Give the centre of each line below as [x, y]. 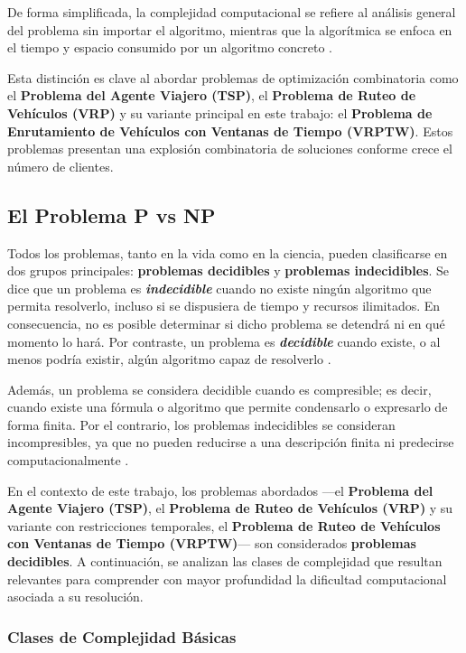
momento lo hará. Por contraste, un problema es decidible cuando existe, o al [224, 341]
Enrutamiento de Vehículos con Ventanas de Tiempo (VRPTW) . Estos [230, 131]
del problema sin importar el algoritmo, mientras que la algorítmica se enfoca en [230, 29]
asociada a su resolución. [75, 597]
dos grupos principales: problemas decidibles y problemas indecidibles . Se [228, 271]
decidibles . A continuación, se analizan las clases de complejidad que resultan [225, 561]
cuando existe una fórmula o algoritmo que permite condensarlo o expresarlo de [228, 407]
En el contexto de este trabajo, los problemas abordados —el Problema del [220, 490]
